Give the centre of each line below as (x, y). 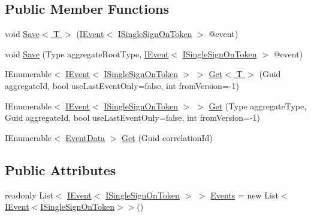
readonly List (29, 195)
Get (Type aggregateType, (258, 106)
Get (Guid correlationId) (167, 137)
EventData (85, 137)
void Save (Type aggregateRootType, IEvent (87, 54)
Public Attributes (61, 169)
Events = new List (244, 195)
